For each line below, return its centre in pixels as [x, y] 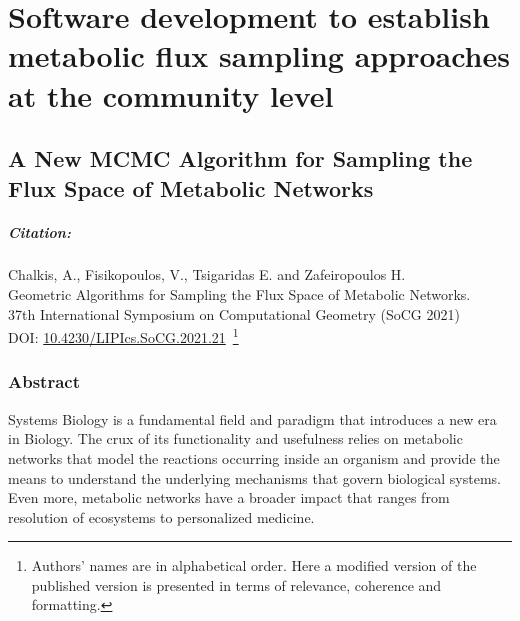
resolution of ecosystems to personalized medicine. [161, 516]
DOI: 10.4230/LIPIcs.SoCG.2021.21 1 [123, 335]
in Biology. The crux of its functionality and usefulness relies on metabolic [235, 438]
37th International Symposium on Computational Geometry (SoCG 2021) [234, 313]
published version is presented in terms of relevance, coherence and [236, 584]
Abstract [44, 381]
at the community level [171, 94]
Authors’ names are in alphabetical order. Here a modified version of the [254, 565]
